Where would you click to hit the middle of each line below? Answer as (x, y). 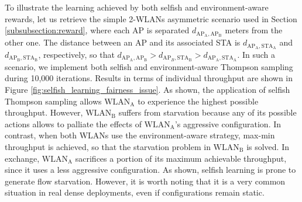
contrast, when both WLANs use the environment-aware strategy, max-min (140, 135)
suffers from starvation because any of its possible (207, 112)
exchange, (22, 158)
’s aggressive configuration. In (228, 123)
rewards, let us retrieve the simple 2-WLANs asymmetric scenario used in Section (151, 18)
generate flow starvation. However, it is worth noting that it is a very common (145, 181)
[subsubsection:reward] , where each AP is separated (97, 30)
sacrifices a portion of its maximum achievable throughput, (181, 158)
